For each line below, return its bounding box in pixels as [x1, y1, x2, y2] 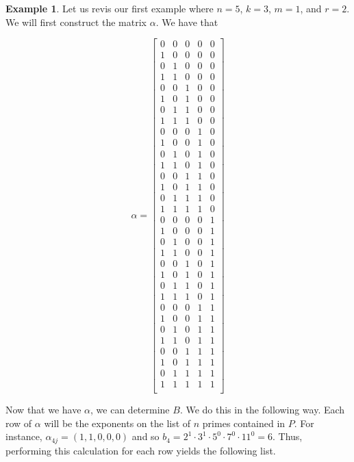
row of [5, 415, 32, 430]
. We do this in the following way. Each [179, 402, 345, 417]
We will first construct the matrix [5, 14, 147, 29]
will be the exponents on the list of [44, 415, 191, 430]
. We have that [155, 14, 218, 29]
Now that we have [5, 402, 81, 417]
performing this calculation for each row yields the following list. [5, 443, 276, 457]
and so [131, 429, 160, 444]
